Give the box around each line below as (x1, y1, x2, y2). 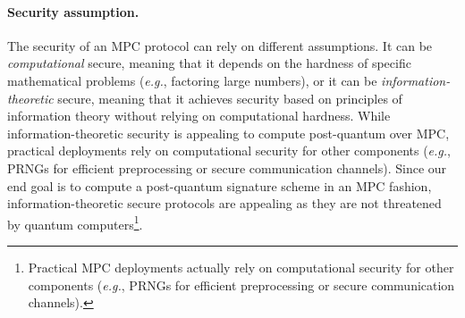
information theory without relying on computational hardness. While (7, 106, 391, 125)
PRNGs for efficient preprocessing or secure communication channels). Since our (7, 158, 447, 177)
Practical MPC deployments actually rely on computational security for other (28, 257, 454, 276)
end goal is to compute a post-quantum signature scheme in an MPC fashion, (7, 176, 432, 195)
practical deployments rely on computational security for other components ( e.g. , (7, 141, 451, 160)
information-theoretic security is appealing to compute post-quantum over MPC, (7, 123, 450, 142)
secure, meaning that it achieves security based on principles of (57, 88, 402, 107)
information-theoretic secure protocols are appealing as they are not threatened (7, 194, 442, 213)
